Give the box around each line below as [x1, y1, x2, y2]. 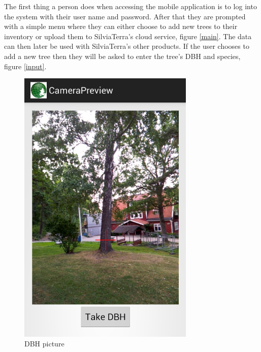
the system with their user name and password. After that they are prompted [4, 11, 246, 21]
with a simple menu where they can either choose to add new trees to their [4, 21, 238, 32]
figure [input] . [4, 61, 47, 71]
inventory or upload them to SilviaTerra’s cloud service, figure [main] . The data [4, 31, 252, 41]
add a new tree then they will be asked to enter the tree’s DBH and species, [4, 50, 241, 61]
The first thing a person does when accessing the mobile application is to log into [4, 1, 257, 11]
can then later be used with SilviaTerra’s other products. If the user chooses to [4, 41, 249, 51]
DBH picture [24, 338, 64, 349]
